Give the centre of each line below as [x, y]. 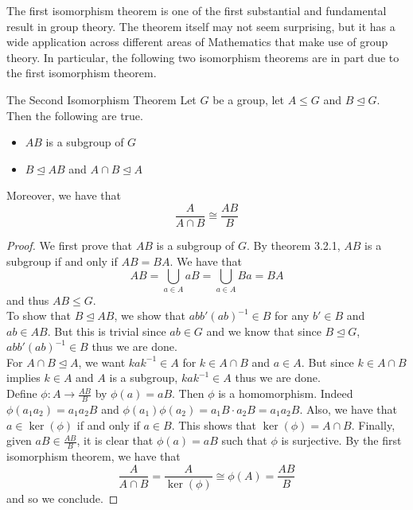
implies [23, 378]
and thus [28, 300]
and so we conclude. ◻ [62, 498]
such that [244, 440]
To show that [39, 315]
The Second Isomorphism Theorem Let [101, 99]
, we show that [150, 315]
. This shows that [214, 424]
